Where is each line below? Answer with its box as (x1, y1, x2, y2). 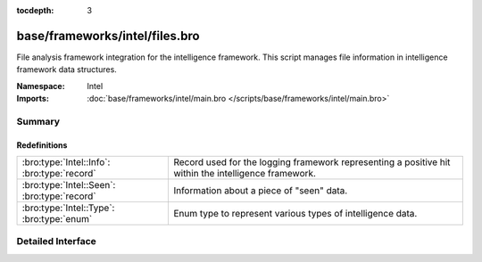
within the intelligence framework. (173, 168, 317, 180)
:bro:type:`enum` (21, 213, 93, 225)
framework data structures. (16, 64, 118, 75)
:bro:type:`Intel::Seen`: (21, 179, 116, 192)
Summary (16, 115, 61, 127)
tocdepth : (16, 5, 54, 15)
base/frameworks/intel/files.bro (16, 28, 200, 44)
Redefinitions (16, 139, 68, 151)
